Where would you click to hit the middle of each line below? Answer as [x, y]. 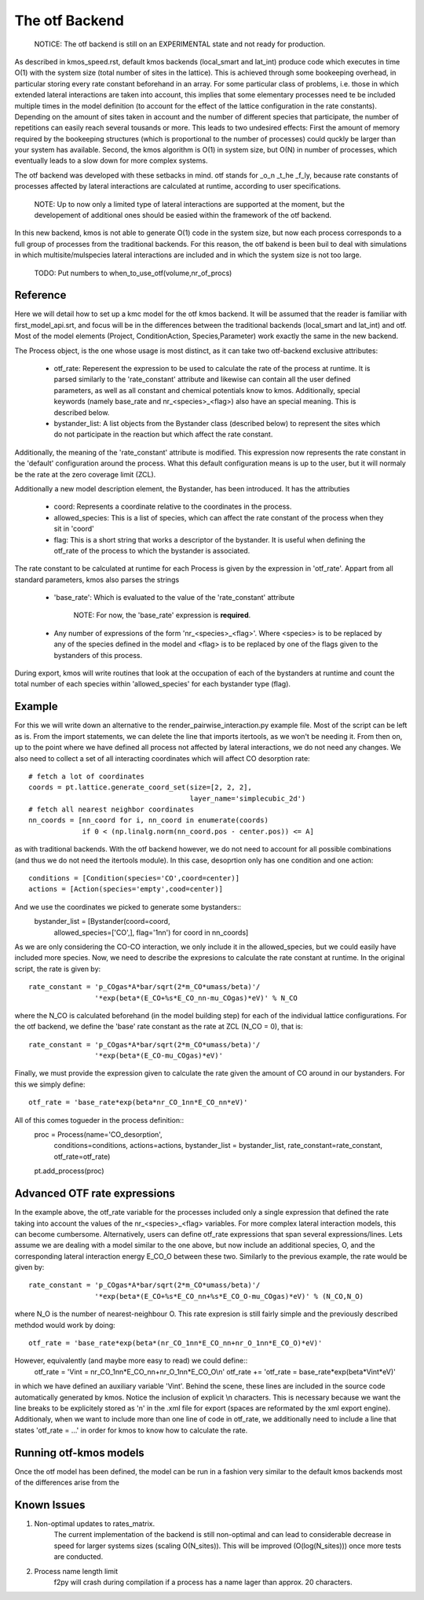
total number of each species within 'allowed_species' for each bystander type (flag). [152, 684]
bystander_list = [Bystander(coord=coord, [102, 921]
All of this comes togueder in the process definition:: [99, 1120]
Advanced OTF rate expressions [95, 1194]
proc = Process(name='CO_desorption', [98, 1135]
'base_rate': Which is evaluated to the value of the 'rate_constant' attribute [174, 598]
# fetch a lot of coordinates [87, 776]
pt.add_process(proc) [69, 1171]
